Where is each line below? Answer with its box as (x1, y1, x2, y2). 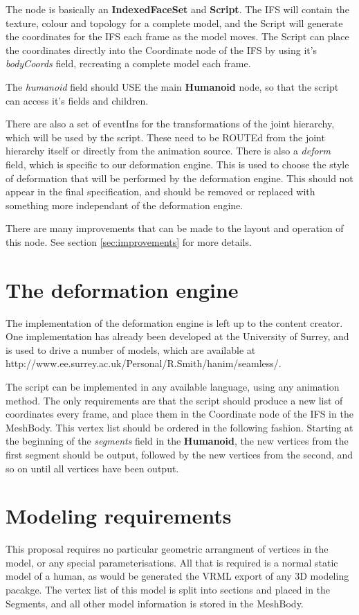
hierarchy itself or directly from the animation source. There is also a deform (6, 143, 331, 158)
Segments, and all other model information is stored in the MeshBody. (6, 596, 304, 610)
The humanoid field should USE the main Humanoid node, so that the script (6, 79, 339, 93)
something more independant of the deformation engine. (6, 197, 243, 212)
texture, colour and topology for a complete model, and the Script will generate (6, 15, 343, 30)
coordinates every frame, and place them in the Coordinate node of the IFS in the (6, 407, 353, 421)
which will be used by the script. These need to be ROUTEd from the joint (6, 130, 325, 144)
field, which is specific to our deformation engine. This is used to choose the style (6, 157, 349, 171)
